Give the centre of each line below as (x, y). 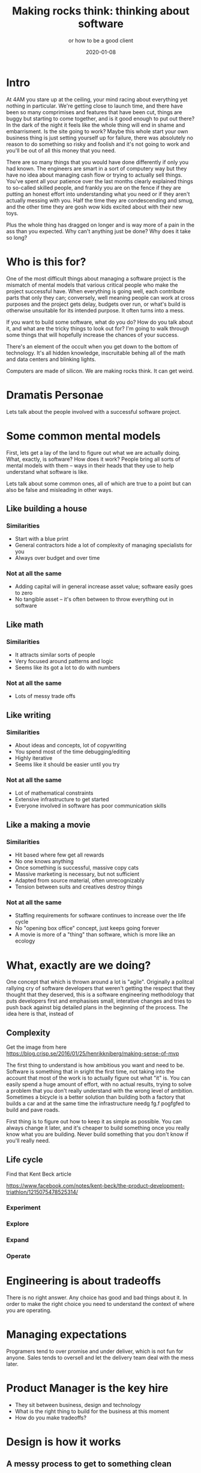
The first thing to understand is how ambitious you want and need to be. (95, 1065)
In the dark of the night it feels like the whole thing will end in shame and (96, 125)
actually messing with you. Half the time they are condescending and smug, (100, 200)
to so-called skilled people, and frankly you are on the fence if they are (94, 187)
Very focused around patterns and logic (64, 661)
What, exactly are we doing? (79, 965)
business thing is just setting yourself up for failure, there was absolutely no (100, 138)
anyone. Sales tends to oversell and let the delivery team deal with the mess (100, 1357)
